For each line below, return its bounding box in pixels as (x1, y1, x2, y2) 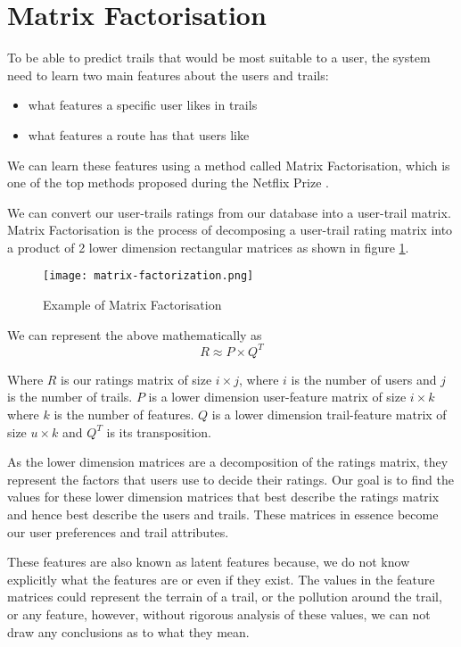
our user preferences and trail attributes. (7, 522, 229, 541)
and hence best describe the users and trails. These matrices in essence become (7, 504, 439, 523)
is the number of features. (54, 405, 194, 423)
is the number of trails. (7, 387, 133, 406)
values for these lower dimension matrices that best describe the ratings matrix (7, 487, 440, 506)
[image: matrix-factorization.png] (43, 270, 254, 283)
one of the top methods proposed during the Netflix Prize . (7, 173, 330, 192)
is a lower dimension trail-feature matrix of (211, 405, 447, 423)
